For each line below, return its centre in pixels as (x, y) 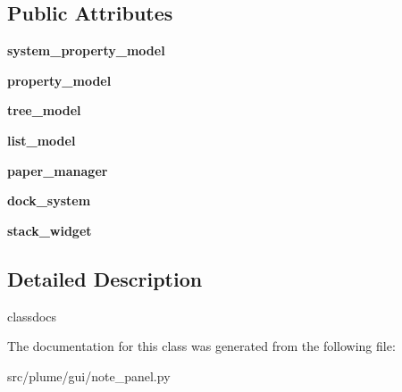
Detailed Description (105, 278)
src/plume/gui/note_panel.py (89, 375)
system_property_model (86, 50)
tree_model (44, 110)
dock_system (49, 200)
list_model (42, 140)
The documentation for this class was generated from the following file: (201, 346)
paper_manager (58, 170)
